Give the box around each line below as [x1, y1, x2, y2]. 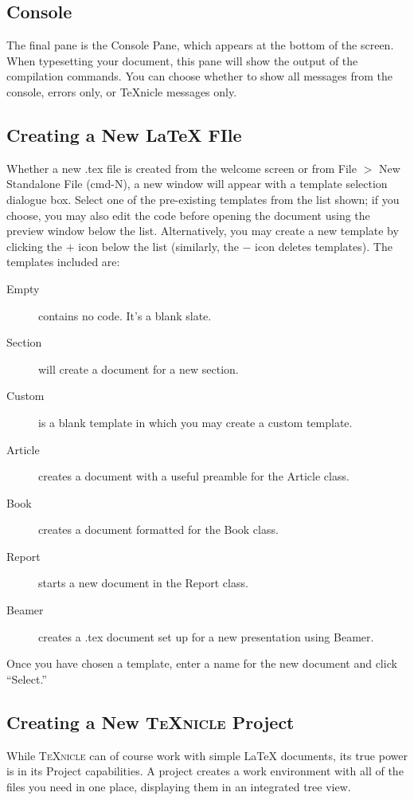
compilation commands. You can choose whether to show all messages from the [6, 68, 393, 84]
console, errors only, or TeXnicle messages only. [6, 83, 237, 100]
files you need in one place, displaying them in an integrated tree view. [6, 778, 351, 794]
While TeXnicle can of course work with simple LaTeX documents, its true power [6, 747, 408, 763]
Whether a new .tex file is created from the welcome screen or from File [6, 159, 357, 176]
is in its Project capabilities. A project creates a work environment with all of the [6, 763, 404, 779]
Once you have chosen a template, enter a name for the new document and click [6, 655, 397, 672]
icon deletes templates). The [255, 237, 393, 254]
